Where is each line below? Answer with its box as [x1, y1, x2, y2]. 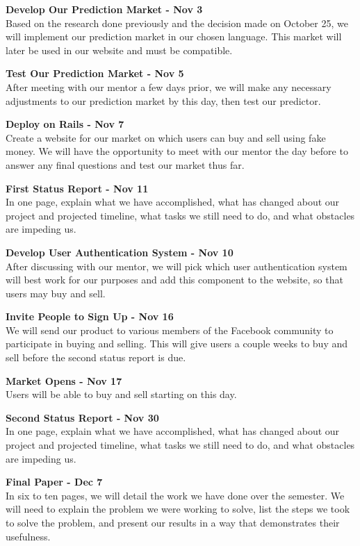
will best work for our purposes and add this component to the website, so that [6, 272, 343, 287]
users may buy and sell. [6, 286, 106, 300]
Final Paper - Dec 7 [6, 474, 103, 489]
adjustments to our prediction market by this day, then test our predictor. [6, 93, 321, 108]
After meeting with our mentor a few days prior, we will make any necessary [6, 79, 332, 94]
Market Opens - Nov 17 [6, 373, 122, 388]
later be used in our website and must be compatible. [6, 42, 233, 57]
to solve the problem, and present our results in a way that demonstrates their [6, 515, 340, 529]
